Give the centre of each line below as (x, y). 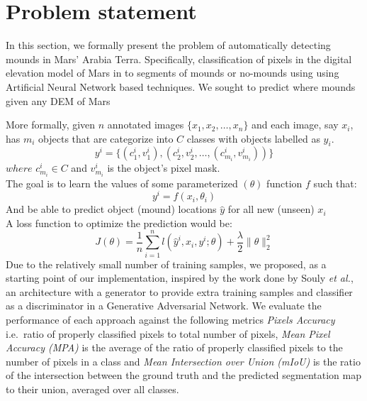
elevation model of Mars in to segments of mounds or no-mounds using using (173, 73)
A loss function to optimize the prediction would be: (119, 223)
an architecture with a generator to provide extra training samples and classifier (179, 291)
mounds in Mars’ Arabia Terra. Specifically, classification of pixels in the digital (179, 59)
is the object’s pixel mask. (164, 168)
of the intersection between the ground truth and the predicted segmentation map (183, 375)
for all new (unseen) (271, 209)
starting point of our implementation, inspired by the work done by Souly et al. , (180, 278)
